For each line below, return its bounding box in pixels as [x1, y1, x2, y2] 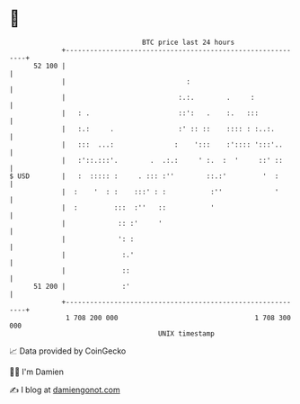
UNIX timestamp [157, 328, 216, 338]
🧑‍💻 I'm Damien [9, 366, 65, 377]
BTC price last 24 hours [142, 38, 235, 47]
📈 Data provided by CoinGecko [9, 346, 127, 356]
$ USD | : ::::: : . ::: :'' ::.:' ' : [9, 171, 279, 181]
